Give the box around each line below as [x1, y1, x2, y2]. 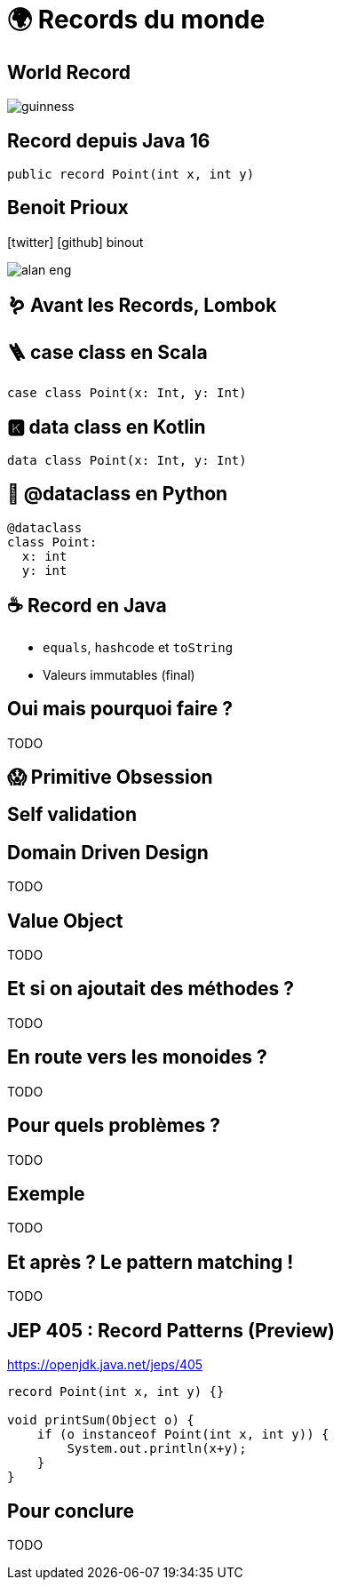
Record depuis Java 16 [7, 129, 210, 152]
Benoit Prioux [7, 196, 129, 219]
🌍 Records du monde [7, 4, 266, 35]
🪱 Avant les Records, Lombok [7, 294, 277, 317]
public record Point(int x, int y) [7, 167, 255, 182]
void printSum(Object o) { [7, 1413, 194, 1428]
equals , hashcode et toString [43, 639, 234, 655]
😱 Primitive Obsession [7, 765, 213, 788]
